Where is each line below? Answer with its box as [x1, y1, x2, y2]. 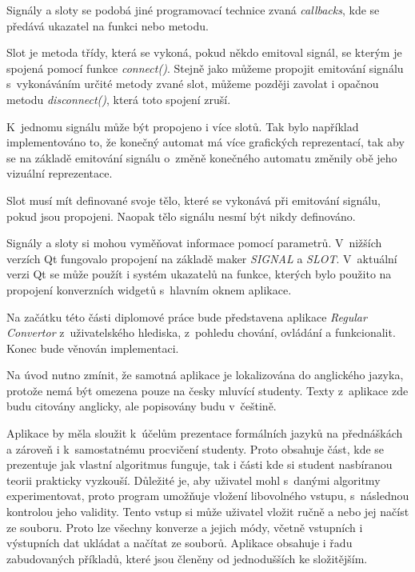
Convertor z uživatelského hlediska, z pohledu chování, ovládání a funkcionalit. [6, 324, 396, 341]
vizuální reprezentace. [6, 165, 113, 182]
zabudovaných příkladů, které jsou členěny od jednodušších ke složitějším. [6, 550, 368, 566]
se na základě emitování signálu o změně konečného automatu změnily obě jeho [6, 149, 397, 166]
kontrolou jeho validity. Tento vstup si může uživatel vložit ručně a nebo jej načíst [6, 503, 409, 520]
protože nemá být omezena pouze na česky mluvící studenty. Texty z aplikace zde [6, 382, 409, 398]
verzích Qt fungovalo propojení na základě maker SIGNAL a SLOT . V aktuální [6, 250, 397, 266]
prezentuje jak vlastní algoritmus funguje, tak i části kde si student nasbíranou [6, 456, 393, 473]
